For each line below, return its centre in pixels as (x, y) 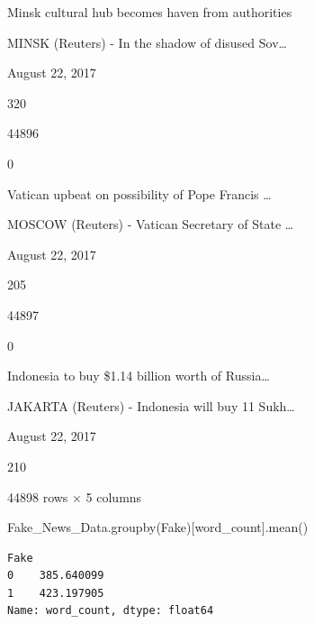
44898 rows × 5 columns (75, 496)
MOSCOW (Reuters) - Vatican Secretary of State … (151, 224)
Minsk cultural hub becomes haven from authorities (150, 12)
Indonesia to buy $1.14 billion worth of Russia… (139, 376)
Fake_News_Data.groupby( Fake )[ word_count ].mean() (158, 527)
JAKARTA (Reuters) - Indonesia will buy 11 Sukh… (151, 405)
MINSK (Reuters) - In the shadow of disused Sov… (147, 42)
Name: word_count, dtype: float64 (111, 611)
